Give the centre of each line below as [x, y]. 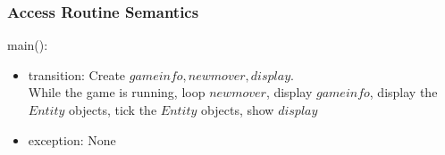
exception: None [72, 139]
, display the [403, 92]
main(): [28, 45]
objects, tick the [113, 110]
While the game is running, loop [117, 92]
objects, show [238, 110]
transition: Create [77, 74]
